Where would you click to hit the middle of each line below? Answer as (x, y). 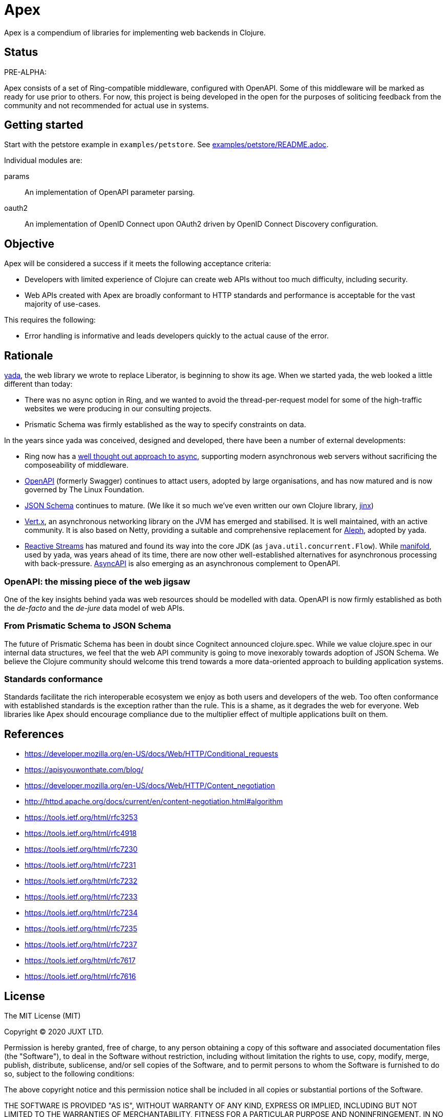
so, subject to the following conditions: (69, 1074)
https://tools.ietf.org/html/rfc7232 (81, 881)
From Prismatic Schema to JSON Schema (88, 626)
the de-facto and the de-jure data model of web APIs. (94, 608)
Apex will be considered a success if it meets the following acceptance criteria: (138, 264)
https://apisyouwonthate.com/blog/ (84, 770)
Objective (29, 244)
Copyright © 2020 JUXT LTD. (54, 1032)
